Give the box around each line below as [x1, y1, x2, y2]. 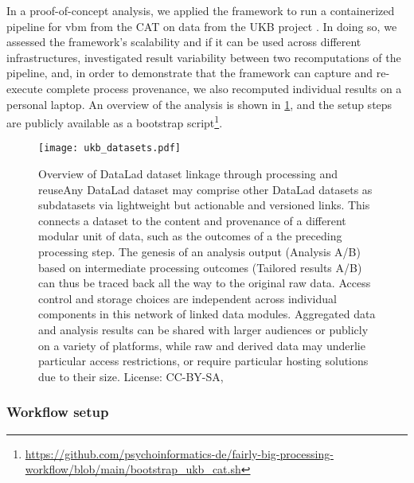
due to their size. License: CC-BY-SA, [38, 368, 224, 384]
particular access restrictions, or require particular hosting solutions [38, 353, 369, 369]
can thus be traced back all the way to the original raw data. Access [38, 275, 371, 291]
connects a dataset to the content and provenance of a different [38, 212, 346, 228]
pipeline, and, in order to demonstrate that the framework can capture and [6, 64, 373, 81]
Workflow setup [6, 402, 109, 422]
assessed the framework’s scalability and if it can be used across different [6, 33, 361, 50]
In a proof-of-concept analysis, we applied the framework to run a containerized [6, 2, 395, 18]
